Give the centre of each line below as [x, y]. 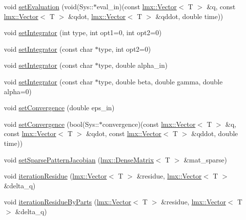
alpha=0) [18, 91]
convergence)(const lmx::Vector [149, 124]
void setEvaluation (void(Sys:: [49, 6]
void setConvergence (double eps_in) [59, 108]
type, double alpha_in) [133, 65]
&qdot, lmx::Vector [97, 16]
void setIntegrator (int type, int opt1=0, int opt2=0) [83, 32]
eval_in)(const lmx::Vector [137, 6]
